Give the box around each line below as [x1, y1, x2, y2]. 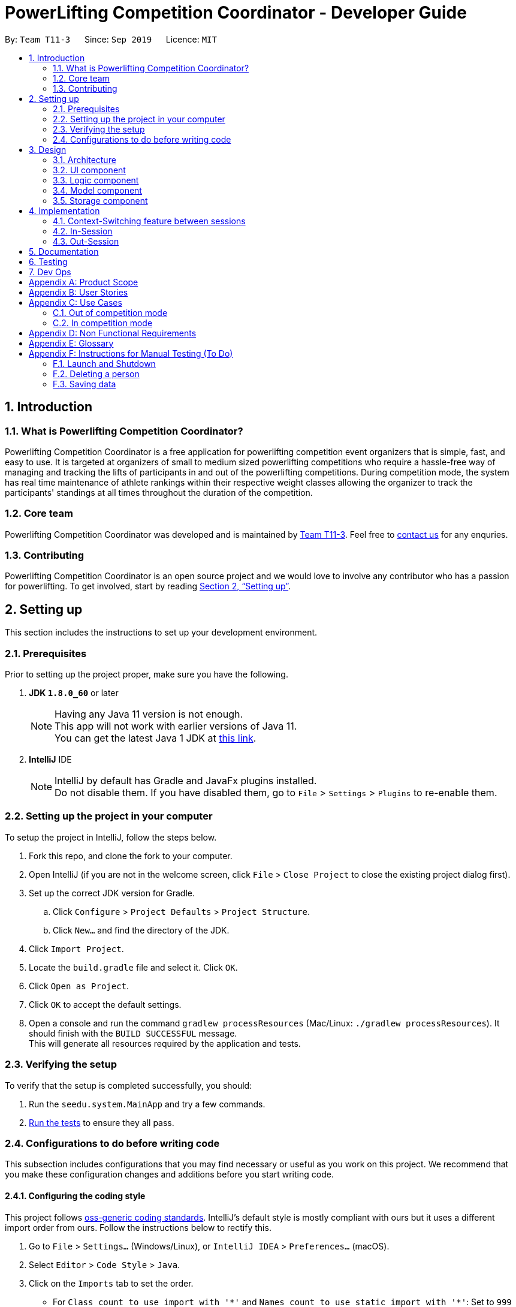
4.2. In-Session [53, 225, 113, 236]
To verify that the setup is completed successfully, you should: [5, 1080, 252, 1091]
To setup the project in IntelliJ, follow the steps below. [5, 832, 217, 842]
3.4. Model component [53, 185, 142, 195]
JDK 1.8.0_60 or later [29, 688, 119, 698]
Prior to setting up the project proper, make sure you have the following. [5, 669, 288, 680]
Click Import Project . [29, 943, 124, 954]
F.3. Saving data [53, 378, 116, 389]
